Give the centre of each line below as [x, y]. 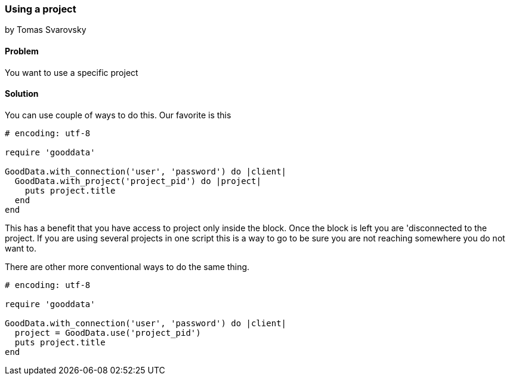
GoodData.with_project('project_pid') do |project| [138, 181]
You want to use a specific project [72, 72]
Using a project [41, 9]
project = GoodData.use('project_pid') [108, 332]
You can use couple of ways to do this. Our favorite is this [118, 115]
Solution [22, 94]
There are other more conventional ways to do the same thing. [127, 266]
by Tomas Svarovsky [46, 30]
